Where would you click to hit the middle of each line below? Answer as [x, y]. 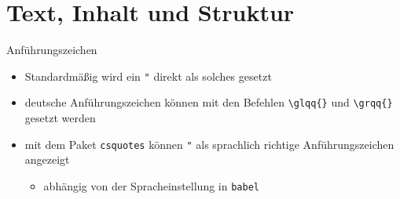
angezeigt [47, 159]
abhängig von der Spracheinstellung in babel [151, 185]
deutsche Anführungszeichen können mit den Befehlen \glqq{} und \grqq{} [209, 102]
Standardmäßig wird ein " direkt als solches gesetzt [148, 76]
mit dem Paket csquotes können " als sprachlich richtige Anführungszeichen [209, 144]
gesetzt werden [60, 118]
